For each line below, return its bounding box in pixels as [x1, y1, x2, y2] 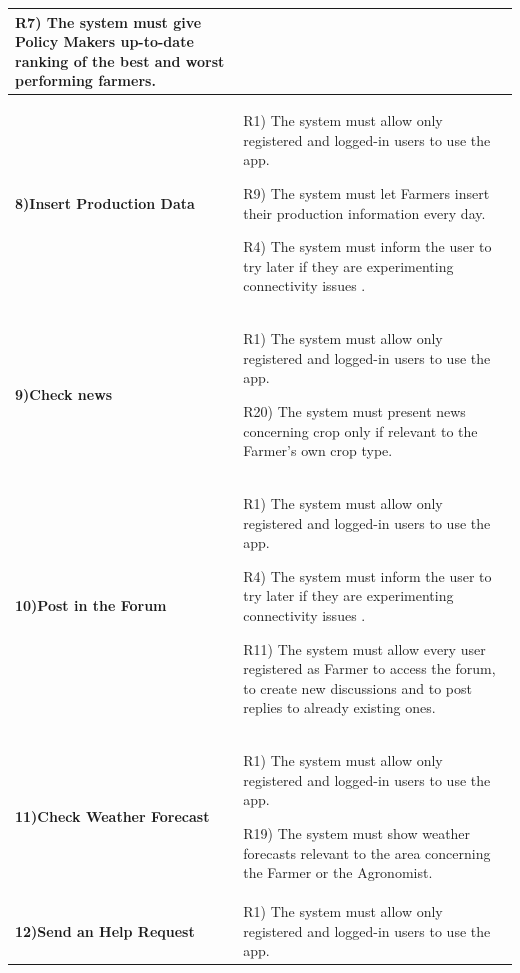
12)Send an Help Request [15, 920, 195, 941]
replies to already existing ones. [243, 697, 436, 718]
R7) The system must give [15, 11, 202, 32]
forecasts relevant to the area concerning [243, 842, 491, 863]
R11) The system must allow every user [243, 638, 486, 659]
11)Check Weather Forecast [15, 806, 210, 827]
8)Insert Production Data [15, 192, 195, 213]
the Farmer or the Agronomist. [243, 862, 433, 883]
